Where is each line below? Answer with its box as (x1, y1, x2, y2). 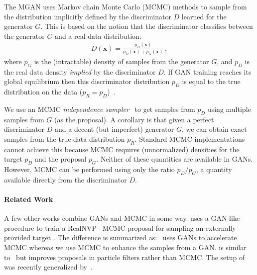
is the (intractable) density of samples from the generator (34, 56, 209, 66)
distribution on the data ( (4, 87, 83, 96)
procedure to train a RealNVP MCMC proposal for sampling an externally (4, 222, 236, 233)
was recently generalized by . (4, 262, 93, 272)
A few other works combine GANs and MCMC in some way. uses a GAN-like (4, 213, 240, 223)
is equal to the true (182, 76, 241, 87)
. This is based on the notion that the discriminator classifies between (40, 21, 253, 31)
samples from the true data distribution (4, 133, 125, 144)
